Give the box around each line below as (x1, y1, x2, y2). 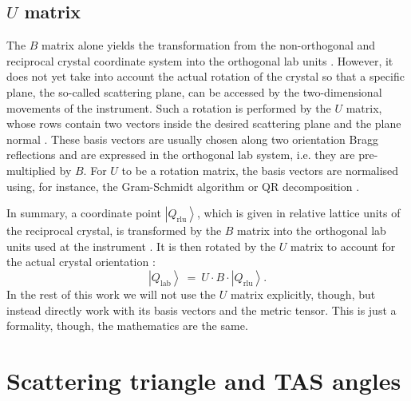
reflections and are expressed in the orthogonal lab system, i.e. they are (6, 146, 355, 163)
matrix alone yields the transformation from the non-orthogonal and (41, 37, 376, 54)
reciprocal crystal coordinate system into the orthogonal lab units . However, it (6, 52, 393, 69)
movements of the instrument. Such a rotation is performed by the (6, 99, 331, 116)
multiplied (6, 161, 56, 178)
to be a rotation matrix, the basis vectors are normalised (121, 161, 399, 178)
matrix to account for (290, 237, 396, 254)
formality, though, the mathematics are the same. (6, 317, 248, 334)
